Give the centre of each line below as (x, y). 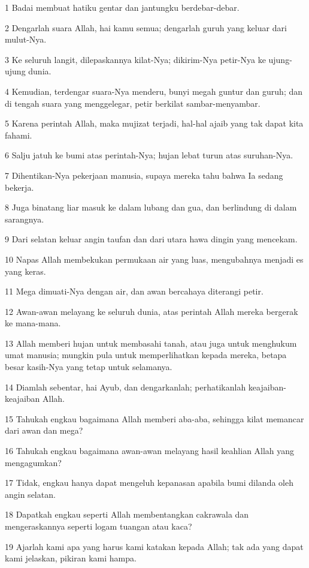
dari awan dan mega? (44, 430)
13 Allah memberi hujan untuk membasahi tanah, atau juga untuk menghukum (151, 343)
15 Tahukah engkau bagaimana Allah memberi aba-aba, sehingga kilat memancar (154, 418)
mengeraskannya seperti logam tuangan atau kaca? (99, 526)
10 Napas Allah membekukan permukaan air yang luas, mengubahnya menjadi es (154, 259)
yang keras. (25, 271)
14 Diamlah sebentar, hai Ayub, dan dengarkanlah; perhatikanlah (125, 387)
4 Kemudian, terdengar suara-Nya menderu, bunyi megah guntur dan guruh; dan (154, 91)
